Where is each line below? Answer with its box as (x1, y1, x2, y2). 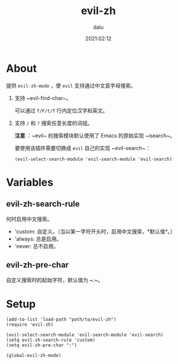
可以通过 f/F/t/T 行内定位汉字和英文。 (14, 107, 108, 114)
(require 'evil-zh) (6, 322, 54, 328)
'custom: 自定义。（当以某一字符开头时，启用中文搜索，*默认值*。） (14, 228, 176, 235)
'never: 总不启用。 (14, 242, 59, 249)
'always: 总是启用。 (14, 235, 62, 242)
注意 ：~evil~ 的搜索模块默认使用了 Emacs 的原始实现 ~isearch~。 (14, 132, 176, 139)
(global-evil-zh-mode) (6, 353, 61, 359)
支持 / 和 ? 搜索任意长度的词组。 (14, 119, 93, 126)
